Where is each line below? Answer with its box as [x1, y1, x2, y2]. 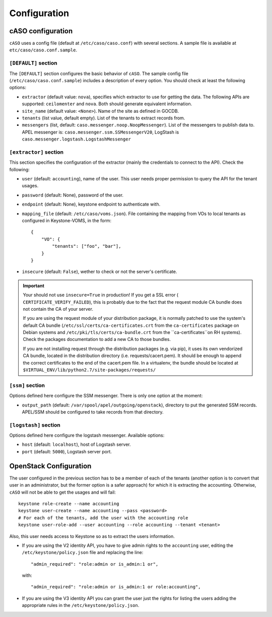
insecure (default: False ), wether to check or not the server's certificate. [22, 268, 177, 275]
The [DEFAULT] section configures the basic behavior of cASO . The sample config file [9, 71, 188, 77]
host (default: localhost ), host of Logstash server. [22, 441, 131, 448]
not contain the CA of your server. [23, 306, 93, 312]
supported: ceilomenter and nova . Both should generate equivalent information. [22, 101, 192, 107]
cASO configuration [9, 27, 73, 35]
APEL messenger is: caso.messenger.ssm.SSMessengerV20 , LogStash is [22, 129, 179, 135]
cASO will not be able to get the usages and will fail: [9, 489, 116, 495]
